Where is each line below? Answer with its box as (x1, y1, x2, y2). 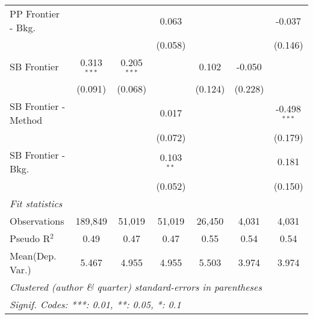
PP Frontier (10, 7, 60, 20)
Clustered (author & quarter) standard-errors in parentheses (10, 279, 262, 294)
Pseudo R (10, 231, 51, 245)
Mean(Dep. (10, 248, 57, 263)
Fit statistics (10, 196, 63, 210)
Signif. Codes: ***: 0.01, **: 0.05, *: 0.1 (10, 297, 181, 311)
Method (10, 112, 43, 127)
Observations (10, 213, 64, 228)
